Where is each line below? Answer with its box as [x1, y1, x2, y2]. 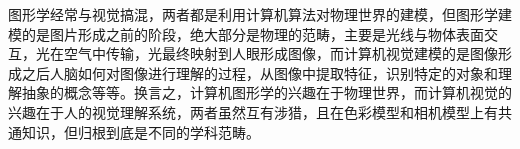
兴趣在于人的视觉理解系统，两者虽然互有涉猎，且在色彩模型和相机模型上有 [8, 101, 498, 122]
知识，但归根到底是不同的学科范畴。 [21, 121, 260, 142]
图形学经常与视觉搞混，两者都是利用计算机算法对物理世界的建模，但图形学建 [8, 4, 512, 24]
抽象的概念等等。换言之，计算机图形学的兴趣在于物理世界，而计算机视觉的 [21, 82, 512, 103]
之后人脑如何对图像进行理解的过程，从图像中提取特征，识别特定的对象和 [21, 62, 498, 83]
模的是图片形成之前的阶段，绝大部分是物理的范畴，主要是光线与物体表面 [8, 23, 484, 44]
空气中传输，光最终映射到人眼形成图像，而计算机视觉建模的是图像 [63, 43, 498, 64]
